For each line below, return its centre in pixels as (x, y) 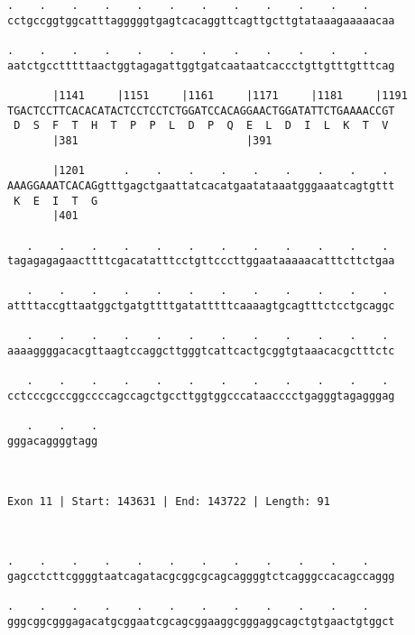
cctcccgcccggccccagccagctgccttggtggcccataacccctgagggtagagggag (201, 396)
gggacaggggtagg (53, 442)
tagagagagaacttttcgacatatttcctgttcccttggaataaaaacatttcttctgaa (201, 261)
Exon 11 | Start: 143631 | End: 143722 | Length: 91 (169, 501)
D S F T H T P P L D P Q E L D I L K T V (201, 126)
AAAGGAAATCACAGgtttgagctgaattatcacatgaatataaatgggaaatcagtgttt (201, 185)
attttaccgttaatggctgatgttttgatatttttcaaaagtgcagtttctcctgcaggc (201, 306)
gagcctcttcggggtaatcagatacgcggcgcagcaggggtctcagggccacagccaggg (201, 576)
